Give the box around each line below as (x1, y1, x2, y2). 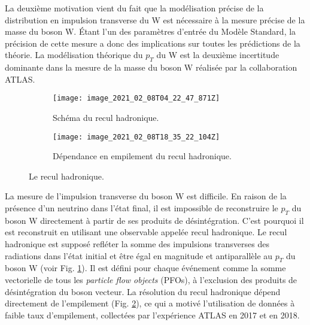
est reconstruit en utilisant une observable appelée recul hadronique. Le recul (5, 226, 287, 238)
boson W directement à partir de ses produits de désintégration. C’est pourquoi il (5, 214, 304, 226)
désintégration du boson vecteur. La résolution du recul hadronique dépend (5, 285, 281, 297)
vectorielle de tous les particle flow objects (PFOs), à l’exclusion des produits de (5, 274, 297, 286)
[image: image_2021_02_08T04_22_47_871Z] (53, 94, 220, 103)
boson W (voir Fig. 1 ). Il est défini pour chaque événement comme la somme (5, 262, 286, 274)
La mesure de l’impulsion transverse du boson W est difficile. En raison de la (5, 190, 287, 202)
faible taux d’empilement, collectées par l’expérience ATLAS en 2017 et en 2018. (5, 308, 300, 321)
